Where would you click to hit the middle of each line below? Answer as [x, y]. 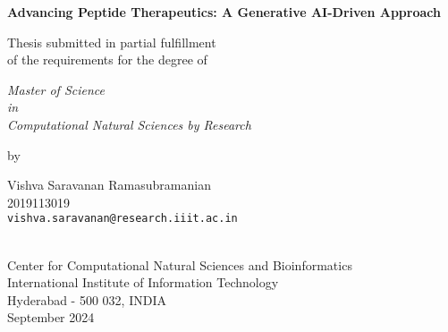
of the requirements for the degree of [107, 60]
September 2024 [51, 317]
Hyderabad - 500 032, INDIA [87, 299]
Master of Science [56, 89]
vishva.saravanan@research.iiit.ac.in [123, 219]
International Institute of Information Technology [143, 282]
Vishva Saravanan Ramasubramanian [109, 185]
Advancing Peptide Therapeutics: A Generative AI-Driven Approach [224, 12]
